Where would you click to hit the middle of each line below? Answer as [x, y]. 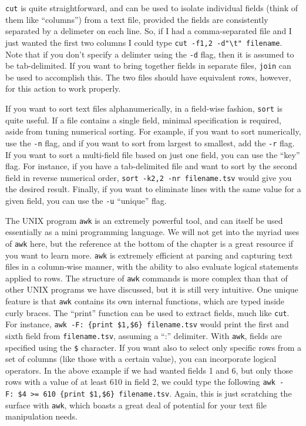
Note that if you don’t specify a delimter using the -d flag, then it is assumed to [150, 54]
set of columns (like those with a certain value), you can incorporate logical [141, 359]
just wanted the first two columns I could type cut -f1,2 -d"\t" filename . [144, 42]
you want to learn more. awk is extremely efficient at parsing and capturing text [149, 255]
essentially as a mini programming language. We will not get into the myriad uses [152, 232]
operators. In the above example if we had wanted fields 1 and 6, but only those [149, 370]
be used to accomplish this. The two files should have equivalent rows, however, [148, 77]
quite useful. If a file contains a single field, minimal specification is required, [143, 120]
